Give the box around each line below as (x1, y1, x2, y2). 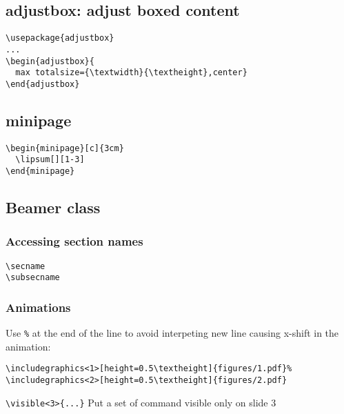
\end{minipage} (6, 166, 75, 176)
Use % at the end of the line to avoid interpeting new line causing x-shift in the (6, 326, 339, 340)
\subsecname (6, 273, 60, 283)
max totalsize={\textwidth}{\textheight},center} (15, 68, 247, 78)
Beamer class (6, 197, 101, 218)
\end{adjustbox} (6, 79, 80, 89)
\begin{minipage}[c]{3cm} (6, 143, 124, 153)
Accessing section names (6, 233, 143, 250)
